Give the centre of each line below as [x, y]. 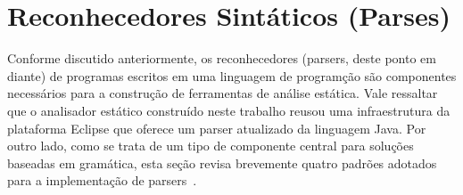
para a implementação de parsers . [102, 180]
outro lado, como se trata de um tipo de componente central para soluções [211, 146]
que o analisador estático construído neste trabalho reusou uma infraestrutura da [229, 110]
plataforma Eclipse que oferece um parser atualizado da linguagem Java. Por [217, 128]
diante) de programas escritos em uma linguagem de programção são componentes [232, 75]
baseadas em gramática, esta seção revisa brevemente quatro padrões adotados [222, 162]
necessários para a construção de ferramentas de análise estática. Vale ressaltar [223, 93]
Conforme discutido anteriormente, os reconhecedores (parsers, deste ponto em [222, 58]
